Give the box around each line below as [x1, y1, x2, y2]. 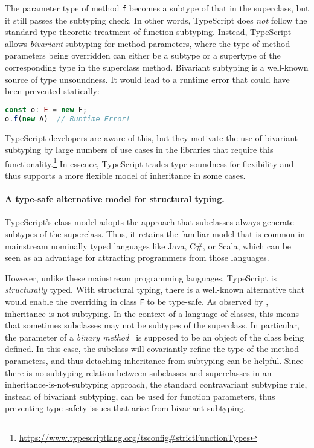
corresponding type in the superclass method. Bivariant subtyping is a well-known [5, 61, 309, 74]
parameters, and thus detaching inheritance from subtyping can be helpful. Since [5, 354, 304, 366]
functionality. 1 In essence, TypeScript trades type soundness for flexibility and [5, 155, 294, 170]
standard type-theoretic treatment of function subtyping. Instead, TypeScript [5, 25, 292, 38]
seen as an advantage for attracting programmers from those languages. [5, 251, 269, 264]
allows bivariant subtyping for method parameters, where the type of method [5, 37, 290, 50]
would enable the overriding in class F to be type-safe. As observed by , [5, 295, 269, 307]
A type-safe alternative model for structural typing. [5, 193, 225, 205]
